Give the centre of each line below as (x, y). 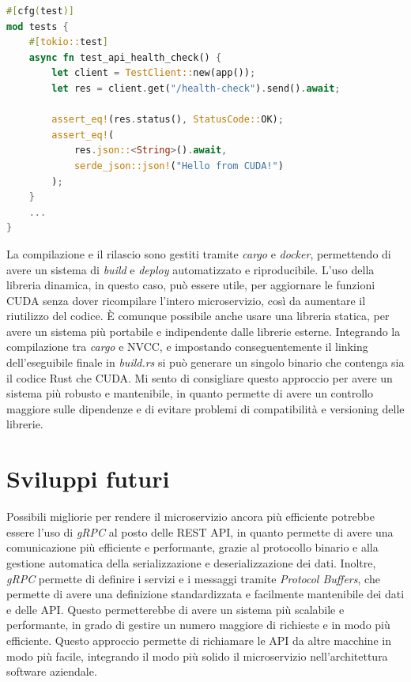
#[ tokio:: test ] (68, 42)
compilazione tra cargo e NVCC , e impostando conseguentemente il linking (187, 347)
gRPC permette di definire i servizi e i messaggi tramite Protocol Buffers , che (193, 578)
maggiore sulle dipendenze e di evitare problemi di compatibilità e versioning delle (205, 408)
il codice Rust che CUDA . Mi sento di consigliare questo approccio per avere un (200, 377)
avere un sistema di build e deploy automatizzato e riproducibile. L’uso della (190, 269)
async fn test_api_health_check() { (125, 57)
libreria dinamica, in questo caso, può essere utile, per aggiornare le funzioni (191, 285)
